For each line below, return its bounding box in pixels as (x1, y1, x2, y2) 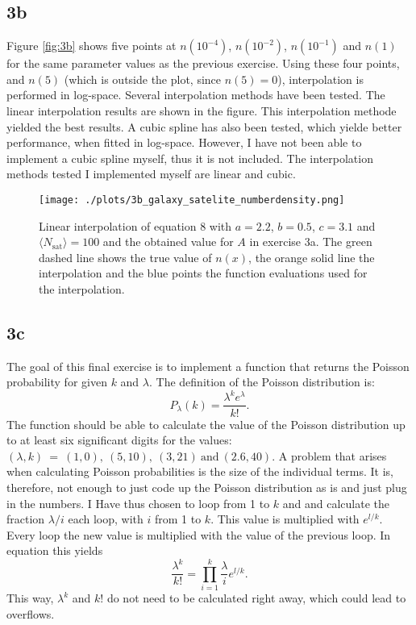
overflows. (6, 605, 55, 622)
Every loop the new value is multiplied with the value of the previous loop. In (6, 526, 391, 543)
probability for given (6, 373, 107, 390)
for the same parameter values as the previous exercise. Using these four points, (6, 55, 400, 72)
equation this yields (6, 542, 103, 559)
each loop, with (68, 510, 144, 527)
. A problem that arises (272, 447, 387, 464)
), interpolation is (277, 70, 364, 87)
